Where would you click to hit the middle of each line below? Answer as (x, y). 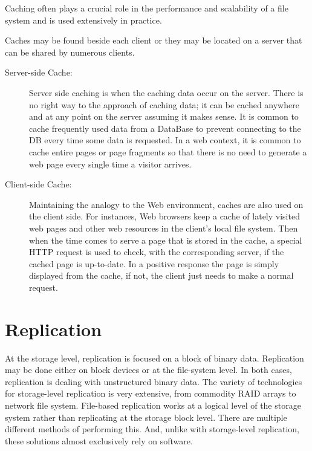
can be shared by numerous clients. (70, 52)
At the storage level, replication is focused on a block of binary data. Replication (154, 358)
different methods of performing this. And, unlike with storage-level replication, (152, 429)
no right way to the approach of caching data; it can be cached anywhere (164, 104)
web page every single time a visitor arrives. (110, 164)
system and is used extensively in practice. (83, 20)
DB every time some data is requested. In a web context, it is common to (165, 140)
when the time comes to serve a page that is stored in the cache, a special (166, 240)
